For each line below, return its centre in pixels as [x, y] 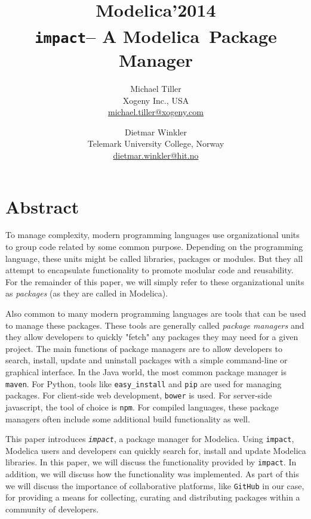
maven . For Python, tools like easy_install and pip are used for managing [144, 383]
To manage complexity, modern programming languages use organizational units [153, 235]
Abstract [42, 206]
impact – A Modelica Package [156, 35]
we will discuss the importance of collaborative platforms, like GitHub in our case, [155, 485]
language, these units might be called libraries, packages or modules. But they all [154, 258]
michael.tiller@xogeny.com [156, 112]
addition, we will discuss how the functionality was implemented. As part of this [152, 474]
